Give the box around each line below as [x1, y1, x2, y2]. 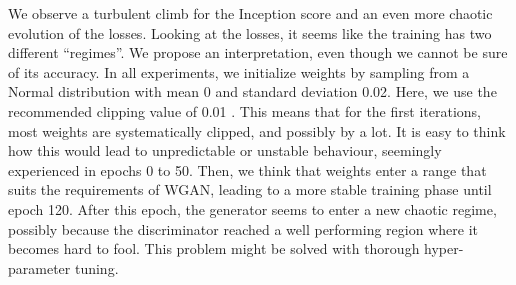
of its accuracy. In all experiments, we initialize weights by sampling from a [8, 61, 470, 82]
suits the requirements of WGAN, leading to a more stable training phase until [8, 179, 492, 200]
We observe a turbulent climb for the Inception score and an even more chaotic [8, 3, 493, 23]
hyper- [424, 238, 464, 259]
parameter [8, 257, 71, 278]
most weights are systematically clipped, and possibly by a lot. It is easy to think [8, 120, 506, 141]
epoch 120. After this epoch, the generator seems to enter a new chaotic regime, [8, 198, 497, 219]
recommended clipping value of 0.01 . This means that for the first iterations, [8, 100, 481, 121]
